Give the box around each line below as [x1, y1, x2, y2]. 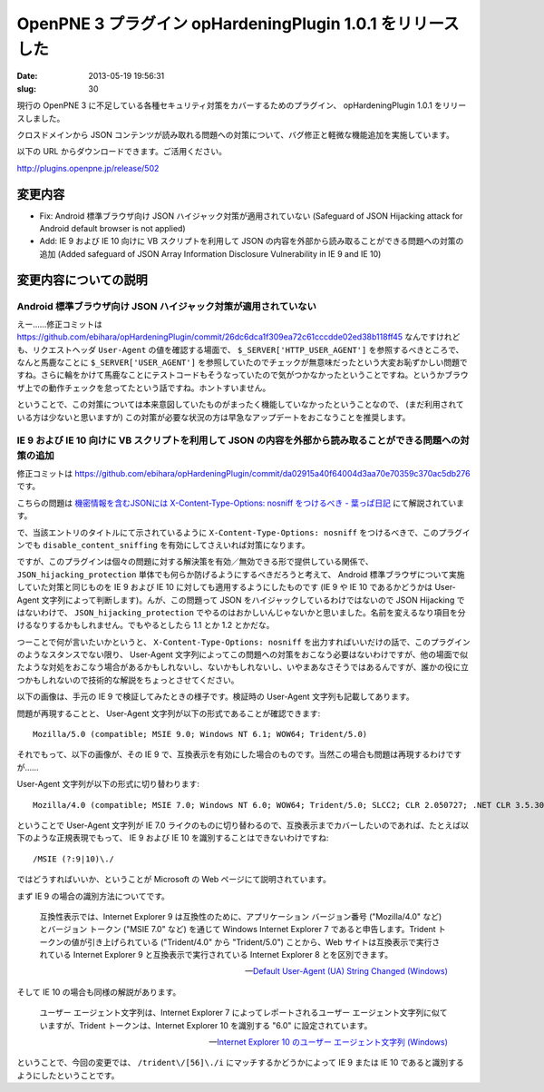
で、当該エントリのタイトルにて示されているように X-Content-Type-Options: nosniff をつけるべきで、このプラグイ [16, 526, 471, 537]
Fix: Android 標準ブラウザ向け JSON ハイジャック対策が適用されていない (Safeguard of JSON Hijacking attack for [39, 210, 463, 221]
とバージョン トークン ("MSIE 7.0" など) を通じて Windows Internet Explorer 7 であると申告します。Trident [39, 924, 436, 935]
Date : [16, 71, 38, 82]
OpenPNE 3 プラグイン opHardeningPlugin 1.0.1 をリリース [16, 14, 460, 34]
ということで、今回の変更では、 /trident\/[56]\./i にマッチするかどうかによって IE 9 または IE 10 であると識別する [16, 1058, 464, 1068]
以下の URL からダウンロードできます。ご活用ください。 [16, 146, 227, 157]
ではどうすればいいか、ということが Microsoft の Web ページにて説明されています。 [16, 874, 331, 885]
